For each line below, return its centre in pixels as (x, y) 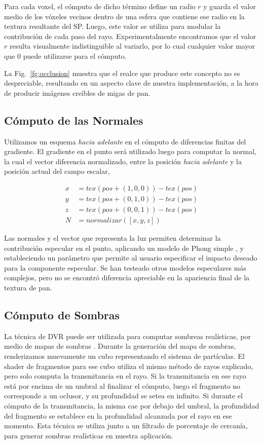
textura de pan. (28, 288)
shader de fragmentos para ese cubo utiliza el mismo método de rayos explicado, (129, 366)
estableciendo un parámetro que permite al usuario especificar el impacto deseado (131, 258)
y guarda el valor (230, 6)
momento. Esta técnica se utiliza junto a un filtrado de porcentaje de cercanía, (126, 425)
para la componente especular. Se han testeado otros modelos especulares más (125, 267)
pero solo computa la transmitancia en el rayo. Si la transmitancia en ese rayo (125, 376)
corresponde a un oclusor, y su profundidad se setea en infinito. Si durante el (123, 396)
